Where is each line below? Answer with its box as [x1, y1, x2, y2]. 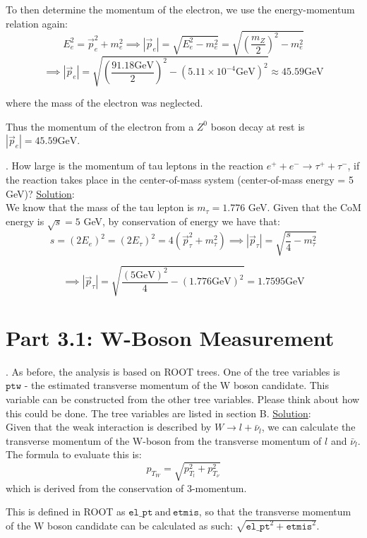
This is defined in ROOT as [6, 504, 126, 519]
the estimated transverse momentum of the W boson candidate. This [31, 378, 330, 393]
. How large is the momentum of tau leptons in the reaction [6, 158, 263, 173]
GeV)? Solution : [6, 186, 75, 201]
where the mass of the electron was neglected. [6, 95, 203, 110]
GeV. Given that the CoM [248, 200, 361, 215]
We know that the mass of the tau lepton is [6, 200, 194, 215]
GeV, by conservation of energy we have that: [83, 213, 280, 228]
